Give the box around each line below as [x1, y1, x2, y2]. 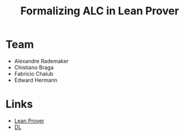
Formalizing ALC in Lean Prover [20, 4, 180, 18]
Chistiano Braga [14, 64, 54, 71]
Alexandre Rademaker [14, 57, 69, 64]
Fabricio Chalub [14, 70, 54, 77]
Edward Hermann [14, 76, 58, 84]
